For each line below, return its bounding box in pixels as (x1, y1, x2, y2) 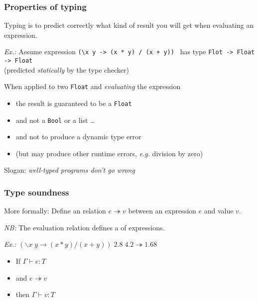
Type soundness (4, 186, 69, 198)
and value (204, 205, 234, 216)
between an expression (128, 205, 196, 216)
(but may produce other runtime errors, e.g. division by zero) (15, 148, 203, 158)
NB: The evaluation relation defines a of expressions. (4, 222, 165, 232)
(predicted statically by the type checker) (4, 64, 129, 75)
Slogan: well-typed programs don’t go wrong (4, 165, 135, 175)
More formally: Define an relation (4, 205, 106, 216)
